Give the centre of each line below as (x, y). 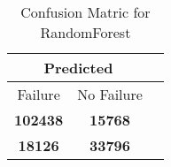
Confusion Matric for (85, 12)
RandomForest (85, 32)
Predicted (78, 68)
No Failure (110, 94)
